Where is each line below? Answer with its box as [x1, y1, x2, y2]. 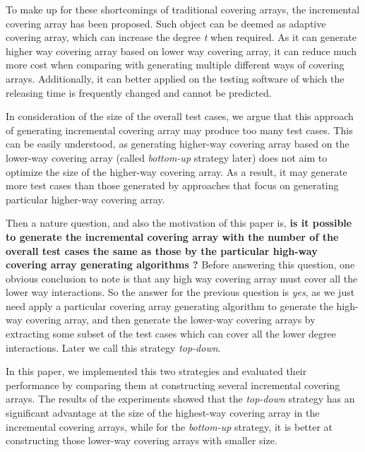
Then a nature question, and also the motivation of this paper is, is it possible [6, 215, 352, 230]
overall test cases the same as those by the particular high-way [6, 243, 318, 258]
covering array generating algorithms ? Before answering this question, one [6, 257, 355, 272]
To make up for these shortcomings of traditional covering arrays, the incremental [6, 2, 360, 16]
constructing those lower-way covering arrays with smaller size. [6, 433, 277, 448]
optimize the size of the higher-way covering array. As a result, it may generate [6, 164, 347, 179]
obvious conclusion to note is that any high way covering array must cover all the [6, 270, 358, 285]
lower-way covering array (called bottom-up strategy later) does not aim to [6, 150, 328, 165]
